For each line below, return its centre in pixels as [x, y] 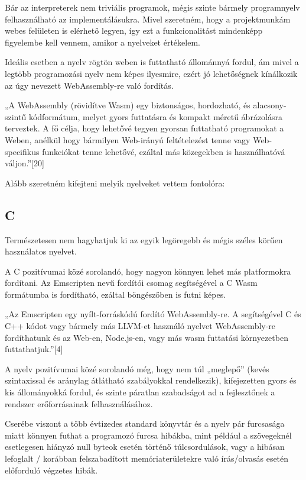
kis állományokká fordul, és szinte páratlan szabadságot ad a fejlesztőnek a [140, 392]
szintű [16, 116]
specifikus [22, 151]
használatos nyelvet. [41, 251]
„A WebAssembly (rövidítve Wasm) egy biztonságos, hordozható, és [128, 105]
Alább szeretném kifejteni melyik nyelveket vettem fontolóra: [115, 183]
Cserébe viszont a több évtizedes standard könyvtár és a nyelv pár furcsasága [145, 423]
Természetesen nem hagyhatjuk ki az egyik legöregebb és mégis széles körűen [144, 239]
